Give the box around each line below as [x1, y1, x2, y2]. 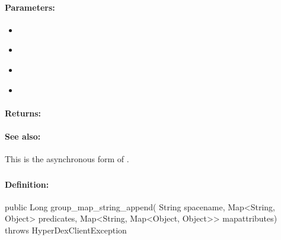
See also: [5, 130, 41, 142]
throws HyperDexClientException [5, 224, 127, 236]
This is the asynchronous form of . [5, 153, 129, 165]
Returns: [5, 106, 41, 119]
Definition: [5, 178, 49, 190]
